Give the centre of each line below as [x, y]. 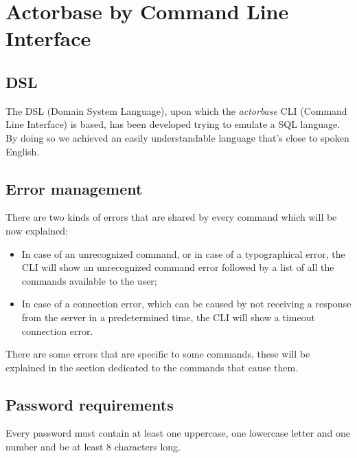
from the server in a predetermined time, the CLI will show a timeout [168, 317]
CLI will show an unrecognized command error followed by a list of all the [178, 267]
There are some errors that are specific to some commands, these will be [158, 354]
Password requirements [90, 404]
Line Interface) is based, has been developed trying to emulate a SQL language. [173, 124]
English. [23, 151]
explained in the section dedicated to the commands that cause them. [152, 367]
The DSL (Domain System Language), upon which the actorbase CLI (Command [176, 110]
